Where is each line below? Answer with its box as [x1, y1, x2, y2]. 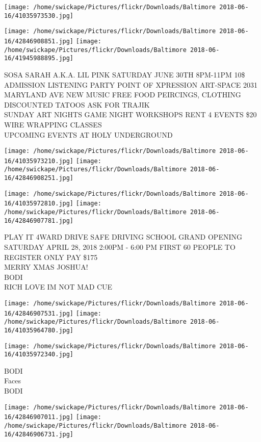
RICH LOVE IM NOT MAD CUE [4, 281, 113, 292]
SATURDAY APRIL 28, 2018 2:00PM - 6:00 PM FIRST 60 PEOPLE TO [4, 241, 236, 252]
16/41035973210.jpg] [4, 157, 74, 165]
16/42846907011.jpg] [4, 413, 74, 421]
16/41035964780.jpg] [4, 326, 74, 334]
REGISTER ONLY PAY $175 [4, 251, 98, 262]
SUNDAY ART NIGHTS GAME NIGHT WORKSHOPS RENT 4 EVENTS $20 [4, 109, 257, 120]
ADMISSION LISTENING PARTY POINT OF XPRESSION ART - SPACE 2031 [4, 79, 257, 90]
